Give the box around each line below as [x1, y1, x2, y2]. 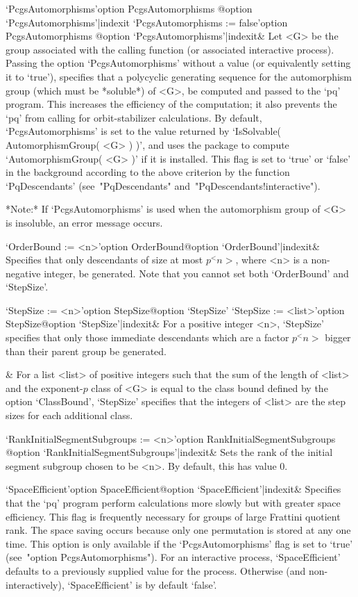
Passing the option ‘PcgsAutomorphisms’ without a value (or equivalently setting [6, 56, 351, 70]
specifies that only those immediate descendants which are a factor [6, 330, 289, 345]
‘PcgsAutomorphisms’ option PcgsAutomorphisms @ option [6, 1, 253, 15]
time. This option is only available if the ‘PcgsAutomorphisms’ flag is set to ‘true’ [6, 536, 353, 550]
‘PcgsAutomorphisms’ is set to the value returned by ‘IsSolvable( [6, 124, 282, 138]
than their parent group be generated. [6, 343, 167, 358]
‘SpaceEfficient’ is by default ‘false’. [67, 577, 217, 591]
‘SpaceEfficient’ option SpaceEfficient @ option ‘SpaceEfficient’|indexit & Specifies [6, 482, 341, 496]
